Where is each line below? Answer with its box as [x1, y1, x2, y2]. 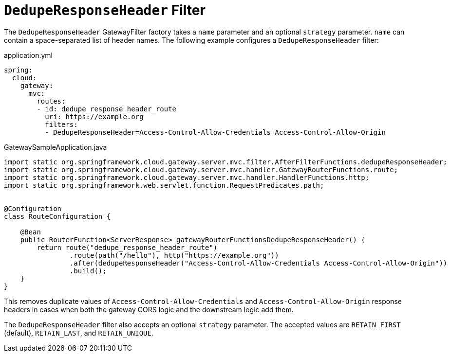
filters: [45, 120, 78, 128]
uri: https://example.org [45, 112, 144, 121]
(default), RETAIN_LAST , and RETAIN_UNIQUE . [4, 328, 154, 337]
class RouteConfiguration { [4, 212, 111, 220]
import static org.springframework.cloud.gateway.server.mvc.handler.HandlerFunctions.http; [4, 173, 370, 181]
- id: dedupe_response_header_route [37, 105, 177, 113]
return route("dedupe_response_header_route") [37, 243, 218, 251]
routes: [37, 97, 66, 105]
